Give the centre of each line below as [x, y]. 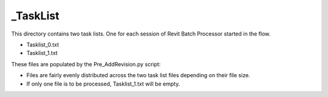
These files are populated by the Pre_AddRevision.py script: [86, 64]
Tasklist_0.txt [43, 45]
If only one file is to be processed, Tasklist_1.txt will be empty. [103, 84]
